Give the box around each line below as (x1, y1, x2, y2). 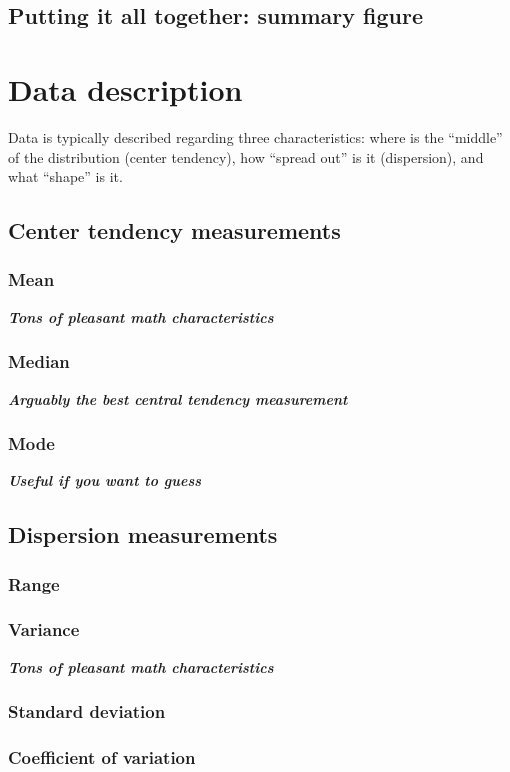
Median (8, 349, 70, 374)
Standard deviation (8, 699, 166, 724)
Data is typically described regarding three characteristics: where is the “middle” (8, 126, 503, 147)
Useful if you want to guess (8, 470, 202, 491)
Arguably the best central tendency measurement (8, 388, 348, 409)
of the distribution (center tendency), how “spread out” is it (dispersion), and (8, 146, 484, 167)
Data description (8, 68, 243, 109)
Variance (8, 617, 80, 642)
